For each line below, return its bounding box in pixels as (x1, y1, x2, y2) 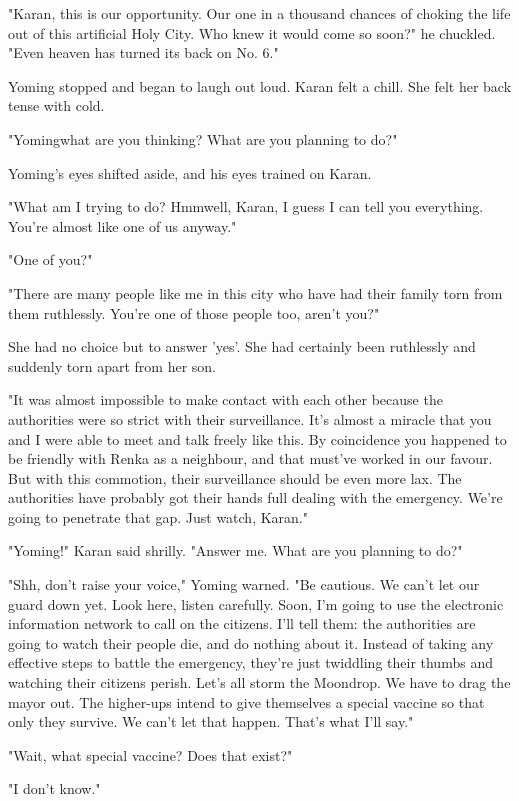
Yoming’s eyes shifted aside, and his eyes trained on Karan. (8, 162, 372, 183)
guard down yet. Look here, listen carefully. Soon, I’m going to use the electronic (8, 593, 504, 614)
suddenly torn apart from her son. (8, 355, 217, 376)
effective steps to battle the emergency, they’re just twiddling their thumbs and (8, 652, 493, 673)
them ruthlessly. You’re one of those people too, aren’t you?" (8, 302, 380, 323)
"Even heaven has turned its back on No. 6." (8, 42, 279, 63)
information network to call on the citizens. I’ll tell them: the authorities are (8, 613, 476, 634)
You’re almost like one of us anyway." (8, 215, 237, 236)
